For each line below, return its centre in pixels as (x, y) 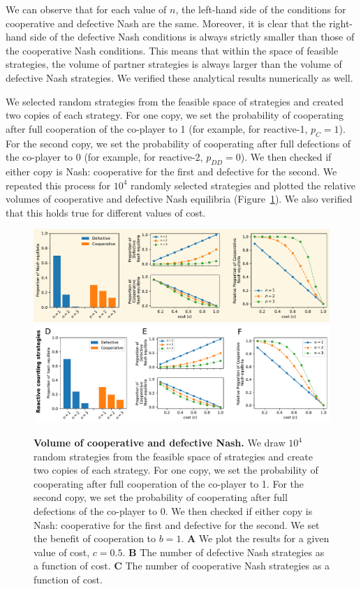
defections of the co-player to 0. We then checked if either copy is (173, 511)
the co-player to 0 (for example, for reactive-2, (104, 157)
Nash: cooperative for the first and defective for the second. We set (177, 524)
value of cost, (62, 552)
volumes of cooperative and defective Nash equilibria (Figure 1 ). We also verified (179, 199)
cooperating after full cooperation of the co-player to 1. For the (169, 483)
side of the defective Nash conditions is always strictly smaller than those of (192, 37)
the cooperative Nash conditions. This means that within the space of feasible (172, 50)
